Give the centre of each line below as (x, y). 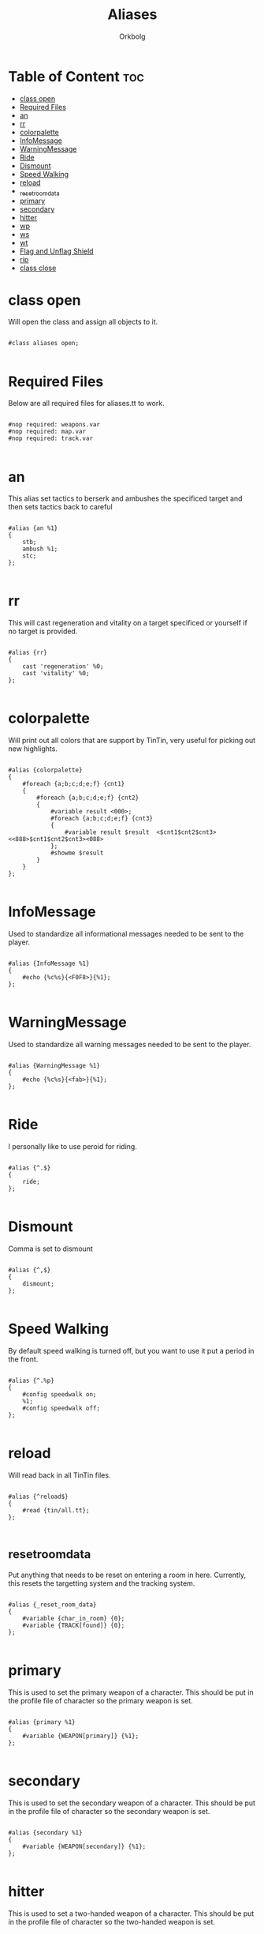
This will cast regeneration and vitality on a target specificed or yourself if (128, 623)
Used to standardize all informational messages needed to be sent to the (126, 934)
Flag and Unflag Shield (56, 251)
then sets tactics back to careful (60, 507)
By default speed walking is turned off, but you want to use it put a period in (131, 1350)
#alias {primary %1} (42, 1722)
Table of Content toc (76, 76)
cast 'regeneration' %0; (63, 667)
